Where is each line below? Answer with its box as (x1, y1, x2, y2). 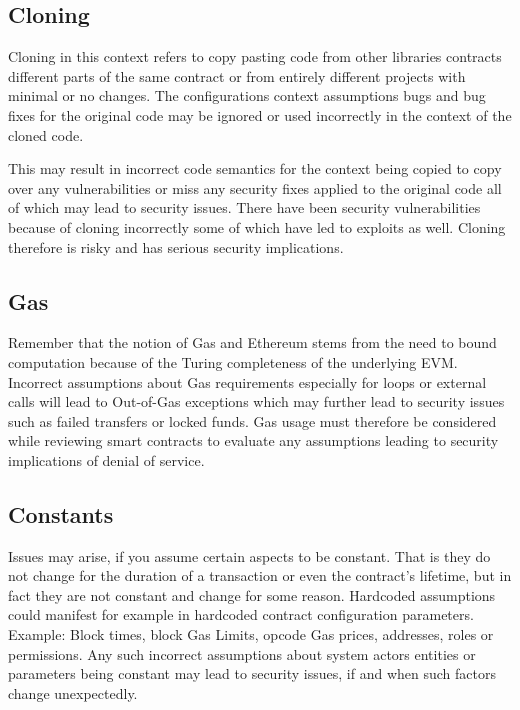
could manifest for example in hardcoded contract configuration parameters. (8, 604, 474, 625)
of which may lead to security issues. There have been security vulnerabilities (8, 197, 481, 218)
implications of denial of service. (8, 449, 205, 470)
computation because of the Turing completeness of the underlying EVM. (8, 351, 458, 372)
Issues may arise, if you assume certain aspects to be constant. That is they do (8, 545, 491, 566)
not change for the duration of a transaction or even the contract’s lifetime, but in (8, 565, 512, 586)
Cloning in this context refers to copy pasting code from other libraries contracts (8, 46, 502, 67)
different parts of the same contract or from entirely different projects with (8, 65, 466, 86)
